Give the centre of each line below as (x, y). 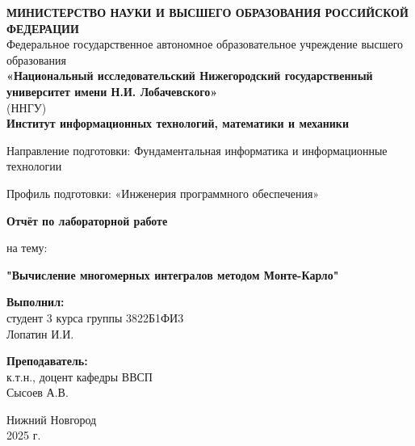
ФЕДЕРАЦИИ (43, 28)
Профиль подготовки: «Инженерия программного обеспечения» (163, 193)
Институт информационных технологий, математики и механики (178, 123)
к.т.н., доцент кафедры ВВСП (80, 376)
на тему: (27, 248)
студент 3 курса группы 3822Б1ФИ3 (95, 317)
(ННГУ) (27, 107)
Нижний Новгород (52, 419)
